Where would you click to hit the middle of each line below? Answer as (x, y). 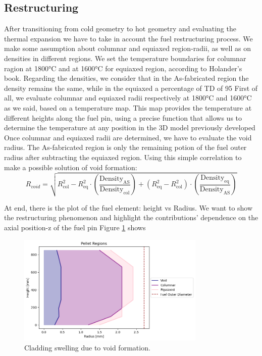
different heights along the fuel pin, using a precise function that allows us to (123, 117)
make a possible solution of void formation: (71, 167)
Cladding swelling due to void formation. (87, 347)
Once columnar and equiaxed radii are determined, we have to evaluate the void (128, 137)
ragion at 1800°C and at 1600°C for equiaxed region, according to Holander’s (123, 68)
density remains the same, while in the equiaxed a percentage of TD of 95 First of (131, 88)
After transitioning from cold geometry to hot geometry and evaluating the (120, 29)
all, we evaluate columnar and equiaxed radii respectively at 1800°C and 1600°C (128, 98)
